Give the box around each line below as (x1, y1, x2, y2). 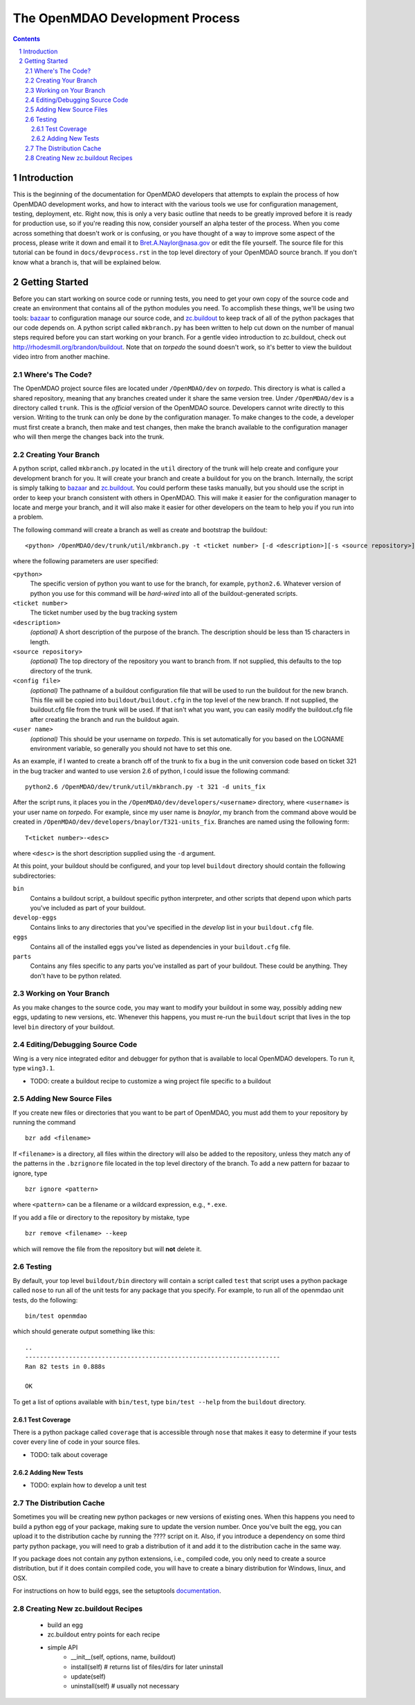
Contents (12, 35, 41, 43)
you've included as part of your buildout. (30, 903, 146, 912)
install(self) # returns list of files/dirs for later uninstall (71, 1663, 224, 1671)
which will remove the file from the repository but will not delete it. (12, 1244, 202, 1253)
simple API (47, 1643, 78, 1652)
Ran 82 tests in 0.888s (25, 1363, 106, 1371)
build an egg (47, 1621, 83, 1629)
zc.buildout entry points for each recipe (47, 1630, 160, 1638)
